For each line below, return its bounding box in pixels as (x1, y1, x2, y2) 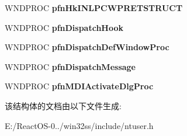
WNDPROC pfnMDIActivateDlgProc (5, 80, 154, 92)
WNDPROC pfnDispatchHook (5, 21, 124, 33)
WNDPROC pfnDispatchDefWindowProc (5, 41, 169, 53)
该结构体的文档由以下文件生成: (5, 99, 122, 111)
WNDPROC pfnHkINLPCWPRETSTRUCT (5, 2, 183, 13)
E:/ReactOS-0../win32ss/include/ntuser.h (5, 119, 154, 131)
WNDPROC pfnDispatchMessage (5, 60, 136, 72)
